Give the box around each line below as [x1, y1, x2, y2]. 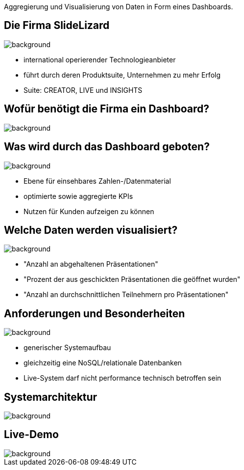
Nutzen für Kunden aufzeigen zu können [24, 207, 154, 216]
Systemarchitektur [4, 390, 98, 403]
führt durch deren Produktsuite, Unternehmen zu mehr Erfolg [24, 70, 221, 79]
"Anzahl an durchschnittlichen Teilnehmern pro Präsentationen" [24, 290, 229, 299]
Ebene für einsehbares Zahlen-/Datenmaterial [24, 176, 171, 185]
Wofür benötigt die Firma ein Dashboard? [4, 103, 210, 115]
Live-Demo [4, 428, 59, 441]
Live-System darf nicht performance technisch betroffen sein [24, 374, 221, 383]
